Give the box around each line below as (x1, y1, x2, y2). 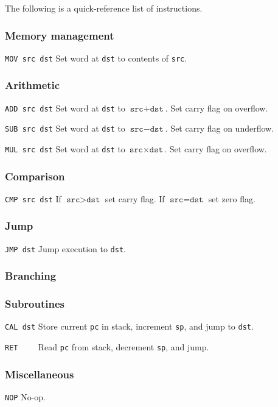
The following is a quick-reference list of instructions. (5, 2, 203, 14)
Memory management (5, 27, 114, 43)
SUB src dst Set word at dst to (5, 122, 125, 135)
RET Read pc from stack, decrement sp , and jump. (5, 341, 209, 353)
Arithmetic (5, 77, 60, 93)
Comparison (5, 168, 65, 183)
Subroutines (5, 296, 65, 311)
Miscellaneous (5, 366, 74, 381)
